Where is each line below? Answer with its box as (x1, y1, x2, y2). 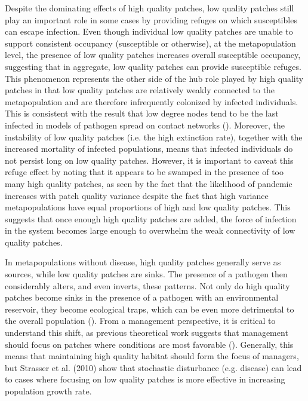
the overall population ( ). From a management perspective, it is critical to (5, 314, 276, 327)
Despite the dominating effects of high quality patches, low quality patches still (5, 2, 294, 14)
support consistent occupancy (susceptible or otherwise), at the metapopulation (5, 36, 296, 49)
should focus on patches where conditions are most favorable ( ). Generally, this (5, 338, 294, 350)
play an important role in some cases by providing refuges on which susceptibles (5, 13, 297, 26)
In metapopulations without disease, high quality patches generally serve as (5, 256, 281, 268)
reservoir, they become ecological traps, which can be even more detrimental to (5, 302, 294, 315)
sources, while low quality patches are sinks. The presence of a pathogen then (5, 268, 288, 280)
